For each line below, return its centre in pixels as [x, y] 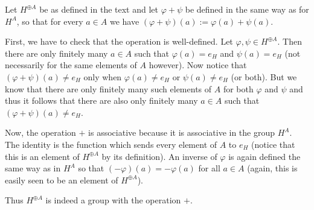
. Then [290, 41]
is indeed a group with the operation [113, 200]
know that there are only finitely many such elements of [108, 88]
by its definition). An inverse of [159, 156]
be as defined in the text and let [99, 9]
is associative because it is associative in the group [182, 132]
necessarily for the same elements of [71, 65]
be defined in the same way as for [247, 9]
